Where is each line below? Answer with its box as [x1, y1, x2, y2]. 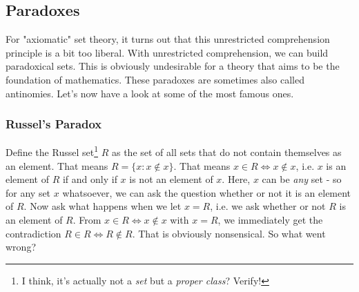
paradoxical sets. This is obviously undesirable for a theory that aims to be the [6, 59, 340, 73]
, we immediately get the [217, 213, 323, 227]
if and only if [62, 172, 117, 186]
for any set [6, 185, 51, 199]
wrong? [6, 240, 36, 254]
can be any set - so [262, 172, 342, 186]
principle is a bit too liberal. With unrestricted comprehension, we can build [6, 45, 329, 59]
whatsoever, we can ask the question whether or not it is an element [62, 185, 351, 199]
